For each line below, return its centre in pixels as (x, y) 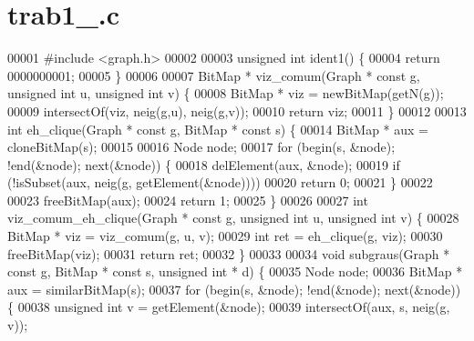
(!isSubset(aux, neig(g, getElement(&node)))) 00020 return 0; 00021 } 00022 (220, 182)
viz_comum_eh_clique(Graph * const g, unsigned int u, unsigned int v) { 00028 (233, 218)
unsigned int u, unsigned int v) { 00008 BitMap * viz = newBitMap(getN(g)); (226, 93)
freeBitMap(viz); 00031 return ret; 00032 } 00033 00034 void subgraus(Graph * (229, 253)
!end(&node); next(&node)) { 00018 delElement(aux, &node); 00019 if (204, 164)
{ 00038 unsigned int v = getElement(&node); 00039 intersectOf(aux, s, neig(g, (229, 307)
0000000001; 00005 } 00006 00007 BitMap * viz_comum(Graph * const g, (214, 75)
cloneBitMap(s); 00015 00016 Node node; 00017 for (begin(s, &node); (201, 147)
